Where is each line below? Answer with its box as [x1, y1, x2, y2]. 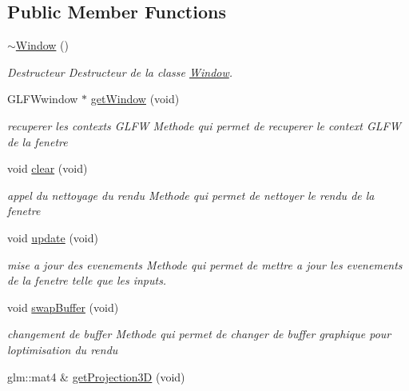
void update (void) [7, 229, 98, 245]
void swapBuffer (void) [7, 298, 119, 315]
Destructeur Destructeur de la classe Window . [7, 63, 233, 80]
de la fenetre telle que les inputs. [7, 272, 167, 289]
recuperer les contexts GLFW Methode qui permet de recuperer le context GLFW [7, 117, 401, 134]
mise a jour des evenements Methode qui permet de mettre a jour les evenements [7, 256, 403, 273]
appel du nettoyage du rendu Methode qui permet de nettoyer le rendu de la [7, 186, 375, 203]
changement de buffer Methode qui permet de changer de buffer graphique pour [7, 325, 391, 342]
